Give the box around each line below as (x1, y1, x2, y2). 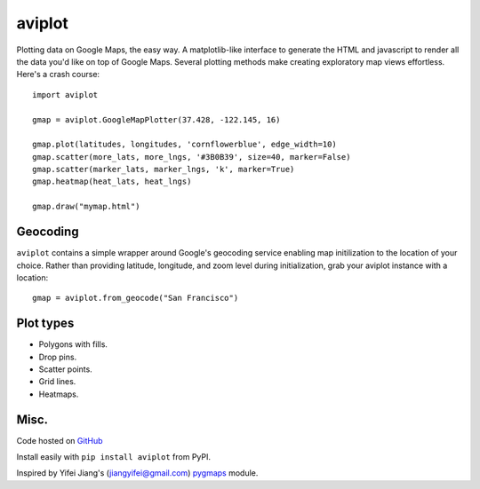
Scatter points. (38, 364, 92, 375)
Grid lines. (38, 376, 76, 387)
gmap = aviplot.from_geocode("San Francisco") (32, 293, 239, 304)
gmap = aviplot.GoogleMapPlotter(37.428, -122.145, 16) (32, 114, 281, 124)
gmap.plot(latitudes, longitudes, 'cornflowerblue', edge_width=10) (32, 139, 337, 150)
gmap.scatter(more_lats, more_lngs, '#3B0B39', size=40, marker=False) (32, 152, 351, 162)
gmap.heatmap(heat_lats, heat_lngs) (32, 177, 192, 186)
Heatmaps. (38, 389, 79, 399)
